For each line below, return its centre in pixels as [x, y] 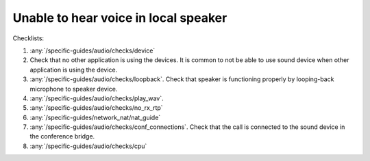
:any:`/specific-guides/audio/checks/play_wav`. [97, 98]
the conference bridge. [62, 136]
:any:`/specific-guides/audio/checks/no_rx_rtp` [97, 108]
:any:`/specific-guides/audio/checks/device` [92, 50]
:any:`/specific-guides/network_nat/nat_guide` [95, 117]
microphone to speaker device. [74, 89]
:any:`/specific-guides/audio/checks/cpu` [88, 146]
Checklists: [28, 38]
